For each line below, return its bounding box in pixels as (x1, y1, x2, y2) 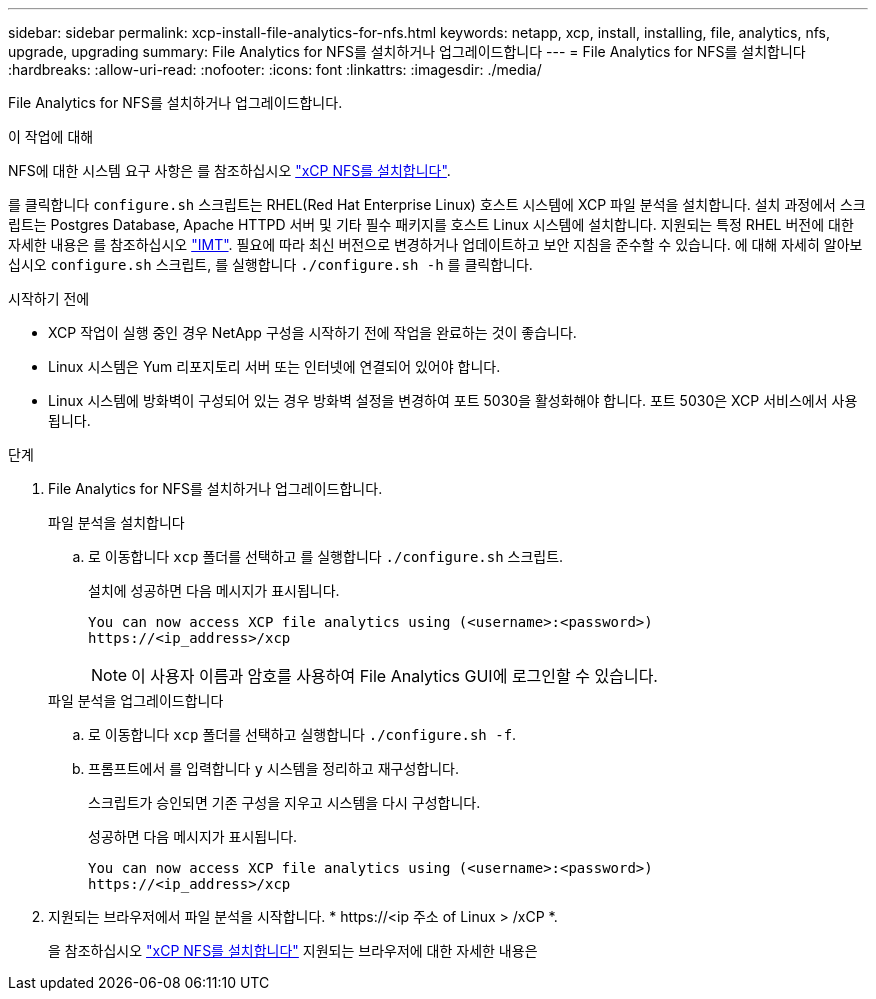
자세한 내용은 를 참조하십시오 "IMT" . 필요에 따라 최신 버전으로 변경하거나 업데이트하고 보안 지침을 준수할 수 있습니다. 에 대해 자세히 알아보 (8, 236, 863, 253)
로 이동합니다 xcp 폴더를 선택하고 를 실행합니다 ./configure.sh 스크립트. (88, 548, 564, 565)
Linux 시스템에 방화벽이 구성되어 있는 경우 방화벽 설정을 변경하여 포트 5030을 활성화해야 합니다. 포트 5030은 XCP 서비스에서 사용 (48, 392, 858, 409)
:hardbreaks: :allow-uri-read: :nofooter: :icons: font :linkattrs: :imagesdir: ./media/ (8, 61, 542, 78)
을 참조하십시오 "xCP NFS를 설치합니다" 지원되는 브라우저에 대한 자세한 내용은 (48, 942, 538, 959)
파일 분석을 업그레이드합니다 (48, 692, 224, 709)
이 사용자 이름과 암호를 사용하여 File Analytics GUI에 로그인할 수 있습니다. (131, 666, 658, 686)
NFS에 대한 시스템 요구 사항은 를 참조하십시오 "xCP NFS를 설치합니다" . (8, 162, 451, 179)
